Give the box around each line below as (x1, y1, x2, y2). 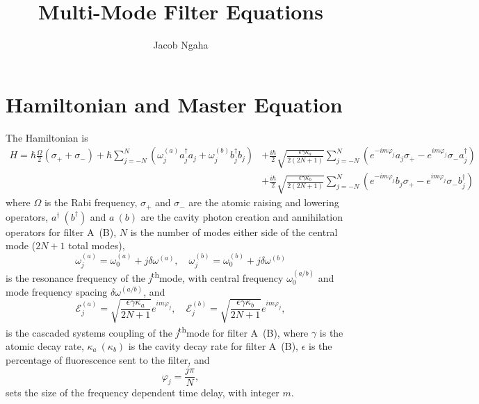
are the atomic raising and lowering (188, 195, 339, 210)
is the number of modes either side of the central (130, 224, 338, 239)
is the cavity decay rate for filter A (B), (128, 338, 299, 353)
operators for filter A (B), (6, 224, 117, 239)
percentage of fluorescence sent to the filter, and (6, 352, 210, 367)
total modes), (68, 238, 125, 253)
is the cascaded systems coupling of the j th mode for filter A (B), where (6, 323, 309, 339)
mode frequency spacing (6, 284, 108, 298)
